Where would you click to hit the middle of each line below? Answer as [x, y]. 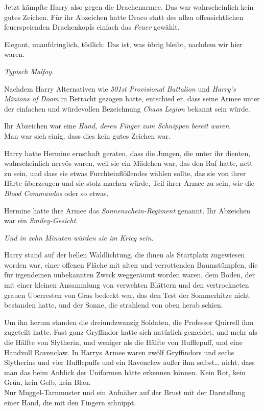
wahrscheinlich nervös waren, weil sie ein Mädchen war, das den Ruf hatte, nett [128, 163]
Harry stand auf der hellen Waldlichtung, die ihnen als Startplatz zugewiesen [125, 255]
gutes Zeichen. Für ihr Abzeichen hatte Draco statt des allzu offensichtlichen [124, 17]
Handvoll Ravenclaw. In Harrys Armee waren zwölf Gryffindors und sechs [119, 352]
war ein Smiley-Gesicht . [41, 220]
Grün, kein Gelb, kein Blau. [47, 382]
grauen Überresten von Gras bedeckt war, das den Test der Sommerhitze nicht [127, 295]
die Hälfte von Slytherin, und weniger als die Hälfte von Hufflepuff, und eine [123, 342]
